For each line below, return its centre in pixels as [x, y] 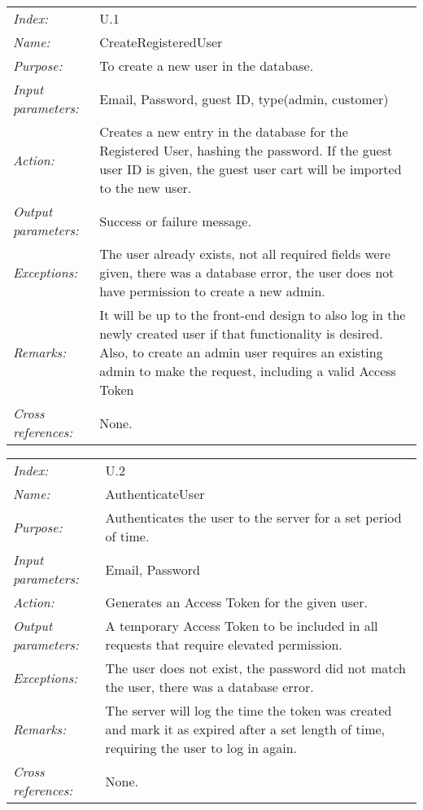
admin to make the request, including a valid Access [248, 371]
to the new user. [146, 188]
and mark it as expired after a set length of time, [245, 729]
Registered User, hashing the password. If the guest [246, 150]
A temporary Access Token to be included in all [242, 626]
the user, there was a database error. [209, 687]
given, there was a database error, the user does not [247, 272]
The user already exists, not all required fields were [245, 254]
